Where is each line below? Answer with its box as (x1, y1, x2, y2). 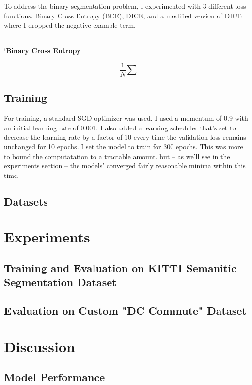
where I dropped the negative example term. (4, 20, 136, 30)
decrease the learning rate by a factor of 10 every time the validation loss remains (4, 132, 246, 142)
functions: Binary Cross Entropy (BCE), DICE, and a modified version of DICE (4, 10, 242, 20)
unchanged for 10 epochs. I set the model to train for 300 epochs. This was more (4, 142, 243, 152)
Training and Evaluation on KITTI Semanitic (4, 260, 236, 275)
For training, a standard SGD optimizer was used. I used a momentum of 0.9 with (4, 113, 248, 123)
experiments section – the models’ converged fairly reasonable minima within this (4, 160, 246, 171)
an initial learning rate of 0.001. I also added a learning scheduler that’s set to (4, 122, 236, 132)
